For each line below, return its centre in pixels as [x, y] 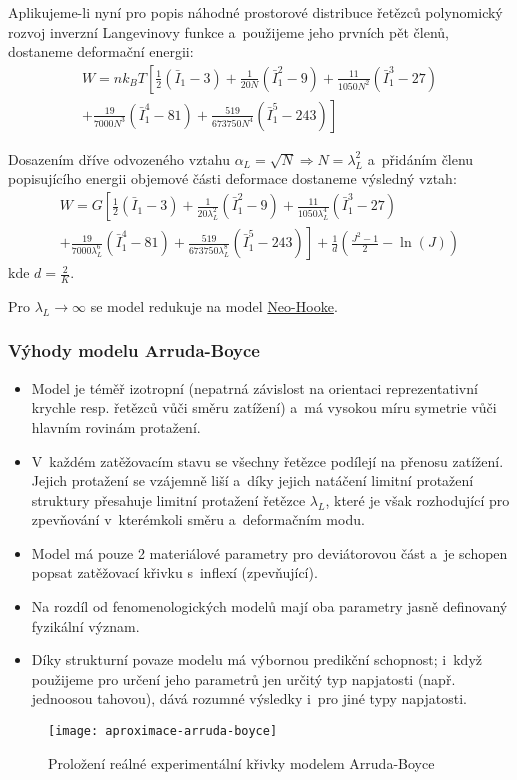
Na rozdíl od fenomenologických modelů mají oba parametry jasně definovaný [269, 606]
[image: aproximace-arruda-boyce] [163, 731]
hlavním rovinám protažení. [116, 426]
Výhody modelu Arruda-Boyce [134, 350]
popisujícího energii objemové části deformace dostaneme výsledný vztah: [232, 178]
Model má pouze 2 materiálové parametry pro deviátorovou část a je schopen [269, 552]
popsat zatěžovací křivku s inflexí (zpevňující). [174, 572]
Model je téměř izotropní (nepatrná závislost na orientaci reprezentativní [254, 387]
